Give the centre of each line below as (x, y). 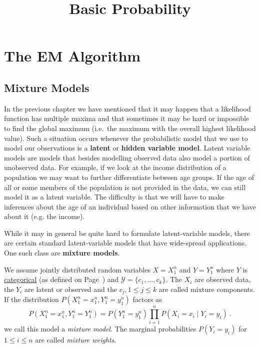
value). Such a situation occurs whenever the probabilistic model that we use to (126, 138)
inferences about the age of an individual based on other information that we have (130, 206)
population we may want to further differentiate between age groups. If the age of (129, 177)
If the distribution (31, 299)
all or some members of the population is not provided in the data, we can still (125, 187)
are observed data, (223, 279)
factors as (147, 299)
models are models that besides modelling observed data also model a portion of (127, 157)
